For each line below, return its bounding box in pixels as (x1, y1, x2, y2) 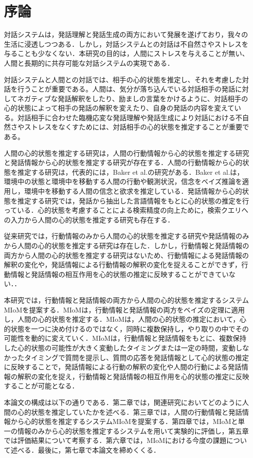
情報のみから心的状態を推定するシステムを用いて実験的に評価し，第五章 (17, 425, 249, 436)
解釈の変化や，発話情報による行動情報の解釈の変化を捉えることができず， (4, 259, 241, 270)
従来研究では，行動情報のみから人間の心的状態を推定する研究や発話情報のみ (4, 231, 249, 241)
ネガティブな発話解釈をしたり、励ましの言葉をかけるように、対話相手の (17, 93, 248, 103)
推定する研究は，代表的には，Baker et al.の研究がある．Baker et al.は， (17, 166, 244, 177)
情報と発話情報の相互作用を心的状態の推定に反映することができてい (10, 269, 229, 279)
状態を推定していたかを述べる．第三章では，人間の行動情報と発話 (31, 406, 242, 417)
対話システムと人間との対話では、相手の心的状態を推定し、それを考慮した (4, 74, 242, 84)
